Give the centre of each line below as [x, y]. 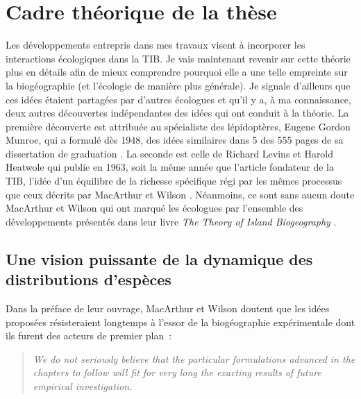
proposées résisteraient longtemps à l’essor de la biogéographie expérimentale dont [180, 322]
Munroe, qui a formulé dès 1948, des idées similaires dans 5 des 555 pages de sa [175, 140]
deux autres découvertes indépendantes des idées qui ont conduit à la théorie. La [177, 113]
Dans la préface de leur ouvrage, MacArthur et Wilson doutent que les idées [168, 308]
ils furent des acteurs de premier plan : [89, 336]
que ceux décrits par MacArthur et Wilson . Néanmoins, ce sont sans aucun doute [180, 194]
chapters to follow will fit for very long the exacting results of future [177, 372]
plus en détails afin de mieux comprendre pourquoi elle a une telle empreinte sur [177, 72]
